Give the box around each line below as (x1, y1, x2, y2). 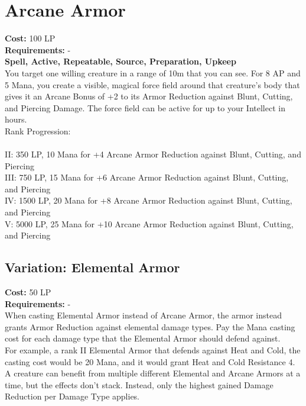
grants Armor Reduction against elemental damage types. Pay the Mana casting (5, 320, 295, 333)
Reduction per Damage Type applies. (5, 390, 140, 402)
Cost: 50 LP (5, 286, 51, 298)
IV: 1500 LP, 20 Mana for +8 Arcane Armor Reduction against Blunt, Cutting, (5, 194, 292, 207)
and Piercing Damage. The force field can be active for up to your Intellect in (5, 101, 285, 114)
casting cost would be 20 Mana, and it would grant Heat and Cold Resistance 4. (5, 355, 295, 368)
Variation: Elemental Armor (5, 258, 180, 276)
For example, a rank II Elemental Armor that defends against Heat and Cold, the (5, 343, 301, 356)
